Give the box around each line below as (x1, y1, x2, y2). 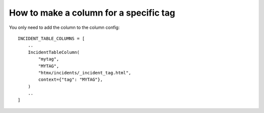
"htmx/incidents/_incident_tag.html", (38, 70, 132, 75)
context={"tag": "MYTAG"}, (38, 77, 103, 83)
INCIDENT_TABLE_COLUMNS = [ (18, 36, 85, 41)
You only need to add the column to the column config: (9, 24, 120, 30)
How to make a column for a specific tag (9, 7, 176, 18)
